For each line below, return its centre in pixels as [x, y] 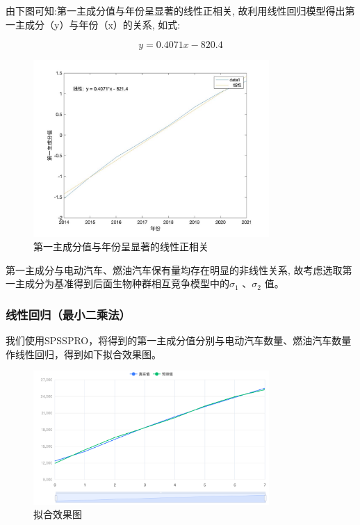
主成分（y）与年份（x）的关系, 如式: [98, 24]
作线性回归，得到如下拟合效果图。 [83, 354]
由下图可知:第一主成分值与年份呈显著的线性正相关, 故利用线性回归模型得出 [175, 10]
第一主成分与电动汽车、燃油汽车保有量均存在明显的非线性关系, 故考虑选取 [174, 269]
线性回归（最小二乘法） [68, 314]
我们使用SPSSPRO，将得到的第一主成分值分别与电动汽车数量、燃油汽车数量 [179, 340]
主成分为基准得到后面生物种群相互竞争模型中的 [122, 283]
